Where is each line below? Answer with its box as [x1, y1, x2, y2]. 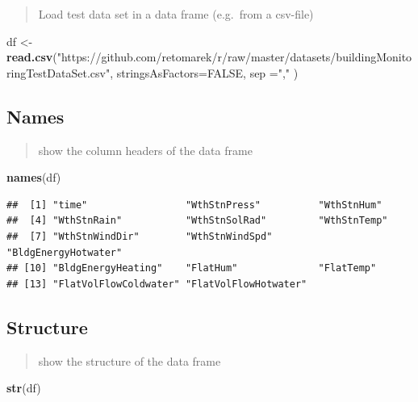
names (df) [6, 169, 61, 186]
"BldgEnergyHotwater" [6, 246, 123, 258]
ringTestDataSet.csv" [6, 64, 111, 81]
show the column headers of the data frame [38, 141, 253, 158]
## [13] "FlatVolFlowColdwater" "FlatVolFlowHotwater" [6, 278, 307, 290]
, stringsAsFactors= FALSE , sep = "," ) [110, 64, 299, 81]
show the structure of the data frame [38, 352, 221, 369]
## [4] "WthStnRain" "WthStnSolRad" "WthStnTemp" [6, 215, 388, 227]
